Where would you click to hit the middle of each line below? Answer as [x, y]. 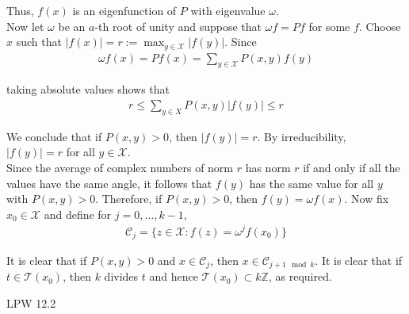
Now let [25, 26]
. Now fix [367, 199]
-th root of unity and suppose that [178, 26]
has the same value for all [312, 183]
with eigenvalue [228, 10]
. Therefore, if [129, 199]
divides [121, 276]
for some [329, 26]
